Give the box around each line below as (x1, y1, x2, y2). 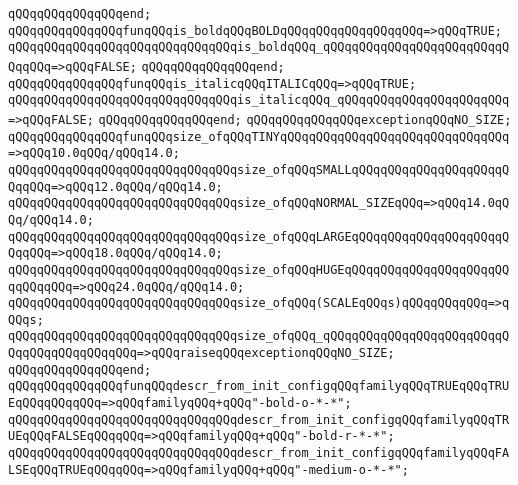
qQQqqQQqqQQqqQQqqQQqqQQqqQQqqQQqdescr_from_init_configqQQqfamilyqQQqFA (8, 446, 510, 461)
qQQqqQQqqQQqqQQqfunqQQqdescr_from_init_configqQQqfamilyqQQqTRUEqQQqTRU (8, 379, 510, 394)
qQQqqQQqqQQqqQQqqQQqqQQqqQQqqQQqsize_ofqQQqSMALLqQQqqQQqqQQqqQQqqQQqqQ (8, 162, 510, 177)
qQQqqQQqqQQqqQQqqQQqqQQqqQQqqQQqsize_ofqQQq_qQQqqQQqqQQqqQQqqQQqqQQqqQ (8, 329, 510, 344)
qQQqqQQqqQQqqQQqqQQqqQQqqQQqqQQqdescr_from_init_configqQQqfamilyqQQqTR (8, 412, 510, 427)
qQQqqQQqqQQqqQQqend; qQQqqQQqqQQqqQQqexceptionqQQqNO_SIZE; (98, 112, 512, 127)
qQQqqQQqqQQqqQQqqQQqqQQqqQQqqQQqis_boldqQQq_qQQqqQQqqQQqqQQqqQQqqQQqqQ (8, 40, 510, 55)
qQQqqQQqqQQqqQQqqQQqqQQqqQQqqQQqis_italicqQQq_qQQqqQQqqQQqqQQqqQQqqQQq (8, 93, 510, 108)
